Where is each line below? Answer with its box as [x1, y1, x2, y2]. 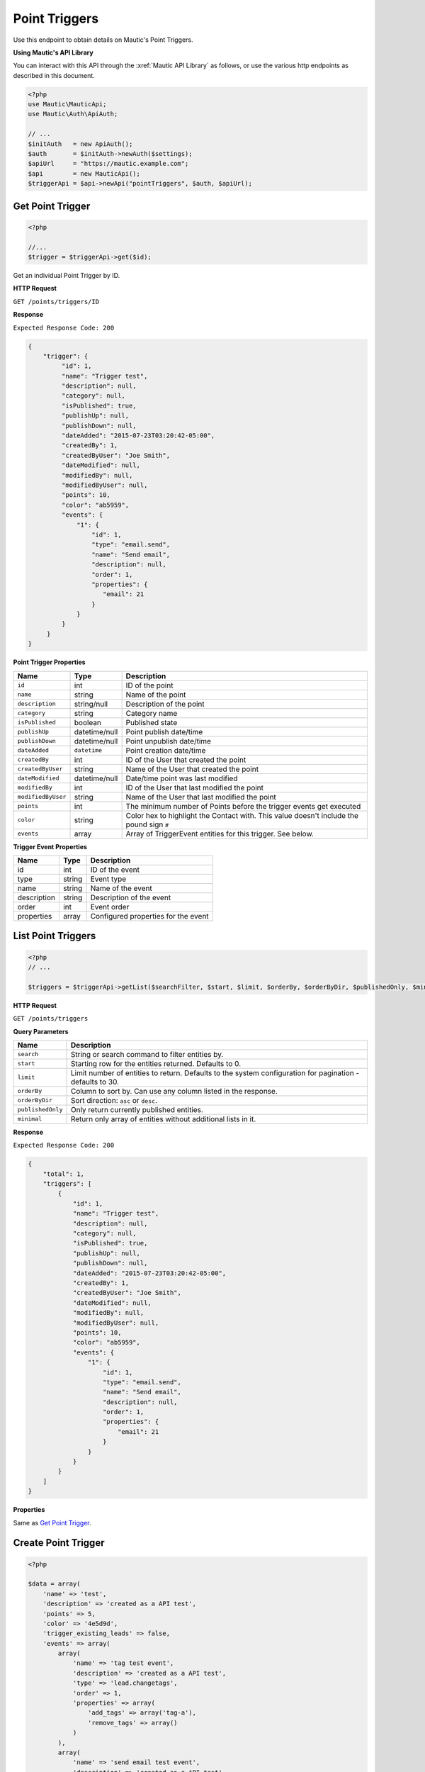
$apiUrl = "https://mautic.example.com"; [28, 159, 189, 168]
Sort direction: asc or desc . [70, 1095, 158, 1105]
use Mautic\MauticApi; [28, 100, 107, 108]
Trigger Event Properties [13, 842, 88, 851]
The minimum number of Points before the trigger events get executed [125, 801, 361, 811]
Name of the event [90, 883, 152, 893]
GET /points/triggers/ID [13, 298, 99, 305]
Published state [125, 717, 178, 727]
